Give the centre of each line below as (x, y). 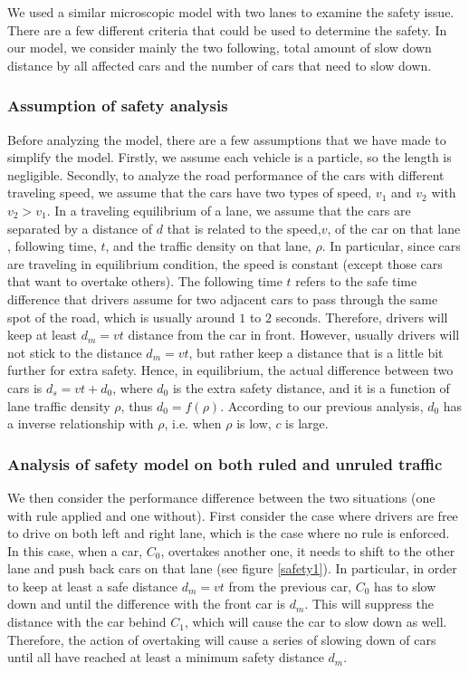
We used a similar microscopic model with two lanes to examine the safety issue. (231, 12)
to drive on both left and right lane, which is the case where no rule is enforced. (229, 533)
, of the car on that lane (394, 228)
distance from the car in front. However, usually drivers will (294, 335)
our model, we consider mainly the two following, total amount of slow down (220, 48)
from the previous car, (290, 586)
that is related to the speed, (244, 228)
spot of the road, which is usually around (121, 317)
